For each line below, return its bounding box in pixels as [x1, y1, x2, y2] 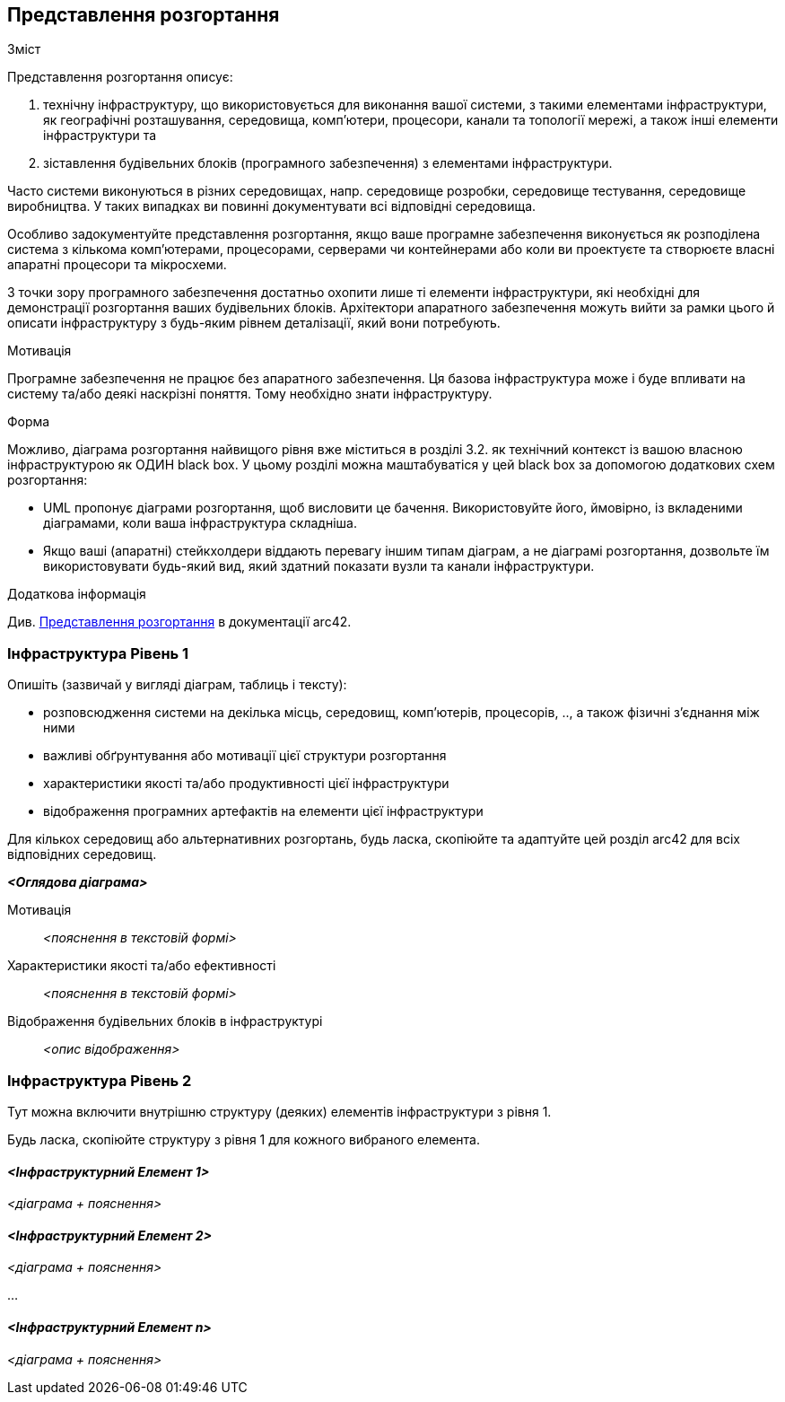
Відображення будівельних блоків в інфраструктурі [7, 1013, 323, 1030]
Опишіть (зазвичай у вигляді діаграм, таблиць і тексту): [7, 677, 347, 693]
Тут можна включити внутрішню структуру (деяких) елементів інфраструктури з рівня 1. [7, 1103, 552, 1119]
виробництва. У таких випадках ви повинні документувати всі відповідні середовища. [7, 198, 536, 215]
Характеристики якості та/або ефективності [7, 958, 276, 974]
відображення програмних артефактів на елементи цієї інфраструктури [43, 803, 484, 819]
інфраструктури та [43, 127, 157, 144]
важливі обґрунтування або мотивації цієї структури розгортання [43, 748, 447, 764]
